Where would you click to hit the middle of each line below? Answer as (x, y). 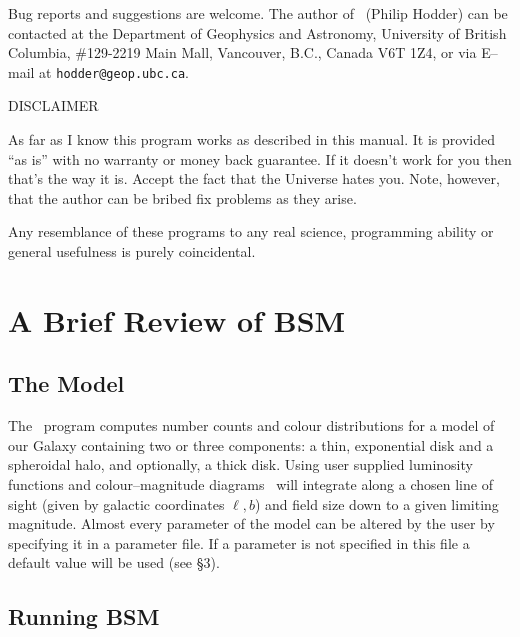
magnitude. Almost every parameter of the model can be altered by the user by (251, 523)
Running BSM (84, 616)
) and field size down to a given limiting (376, 503)
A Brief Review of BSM (177, 319)
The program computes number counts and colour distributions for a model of (251, 425)
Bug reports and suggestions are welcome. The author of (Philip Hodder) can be (258, 13)
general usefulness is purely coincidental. (132, 251)
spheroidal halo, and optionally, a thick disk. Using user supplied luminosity (240, 464)
